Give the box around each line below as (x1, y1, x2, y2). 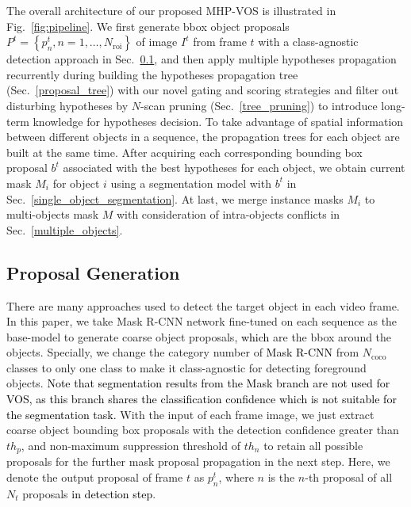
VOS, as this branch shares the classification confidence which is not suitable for (6, 391, 397, 407)
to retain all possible (263, 436, 363, 453)
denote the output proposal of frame (6, 468, 183, 485)
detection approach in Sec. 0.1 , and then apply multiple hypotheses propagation (6, 51, 397, 67)
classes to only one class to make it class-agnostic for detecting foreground (6, 359, 367, 375)
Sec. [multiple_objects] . (6, 221, 123, 238)
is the (267, 468, 295, 485)
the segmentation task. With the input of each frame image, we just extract (6, 406, 375, 422)
